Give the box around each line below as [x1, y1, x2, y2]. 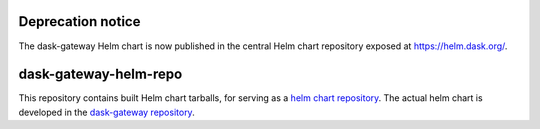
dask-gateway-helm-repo [18, 66, 183, 83]
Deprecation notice [18, 13, 141, 30]
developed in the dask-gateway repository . [18, 106, 195, 118]
